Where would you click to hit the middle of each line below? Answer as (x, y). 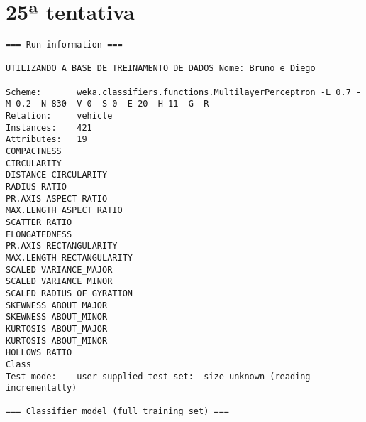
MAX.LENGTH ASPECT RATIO (64, 211)
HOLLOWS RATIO (39, 353)
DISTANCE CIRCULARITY (57, 175)
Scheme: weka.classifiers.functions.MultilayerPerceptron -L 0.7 (178, 92)
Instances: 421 (49, 128)
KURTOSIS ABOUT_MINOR (57, 341)
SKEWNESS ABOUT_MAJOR (57, 305)
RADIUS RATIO (36, 187)
